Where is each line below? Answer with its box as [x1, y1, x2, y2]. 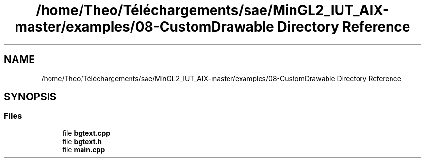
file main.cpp [62, 145, 105, 154]
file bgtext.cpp [62, 129, 111, 137]
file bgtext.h [62, 137, 102, 146]
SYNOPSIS [4, 91, 57, 103]
